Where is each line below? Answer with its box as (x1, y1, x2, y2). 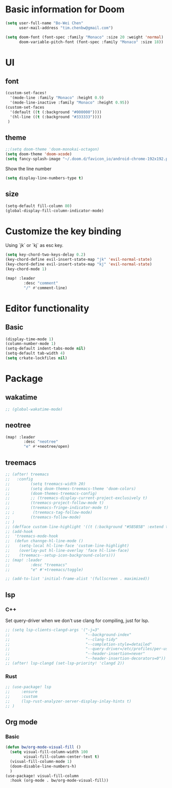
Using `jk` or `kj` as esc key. (5, 242, 63, 248)
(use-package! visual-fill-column (5, 773, 79, 778)
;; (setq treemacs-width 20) (5, 481, 86, 486)
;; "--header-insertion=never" (5, 651, 145, 656)
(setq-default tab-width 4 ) (5, 351, 66, 356)
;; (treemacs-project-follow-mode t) (5, 501, 104, 506)
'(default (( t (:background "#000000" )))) (10, 109, 102, 115)
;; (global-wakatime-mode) (5, 406, 63, 412)
